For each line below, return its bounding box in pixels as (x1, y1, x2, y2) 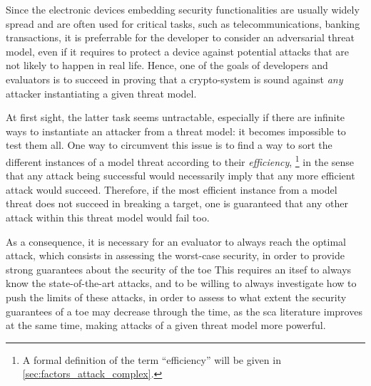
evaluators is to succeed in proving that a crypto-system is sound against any (6, 71, 343, 86)
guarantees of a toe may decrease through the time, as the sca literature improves (6, 303, 362, 318)
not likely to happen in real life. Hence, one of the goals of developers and (6, 58, 328, 73)
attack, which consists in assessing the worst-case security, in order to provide (6, 248, 345, 263)
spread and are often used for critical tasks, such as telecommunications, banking (6, 16, 360, 31)
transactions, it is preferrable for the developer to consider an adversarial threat (6, 30, 355, 45)
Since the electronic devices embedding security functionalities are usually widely (6, 2, 360, 16)
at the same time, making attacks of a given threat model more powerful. (6, 318, 326, 333)
